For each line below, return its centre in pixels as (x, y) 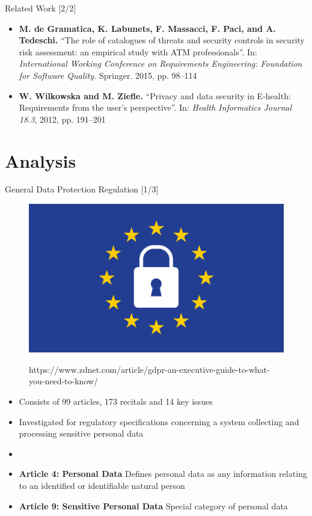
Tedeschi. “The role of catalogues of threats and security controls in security (162, 40)
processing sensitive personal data (81, 433)
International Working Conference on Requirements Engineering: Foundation (161, 63)
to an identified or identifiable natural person (102, 485)
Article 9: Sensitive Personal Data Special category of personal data (153, 505)
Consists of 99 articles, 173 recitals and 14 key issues (116, 401)
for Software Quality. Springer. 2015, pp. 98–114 (108, 75)
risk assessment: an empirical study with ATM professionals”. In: (138, 51)
